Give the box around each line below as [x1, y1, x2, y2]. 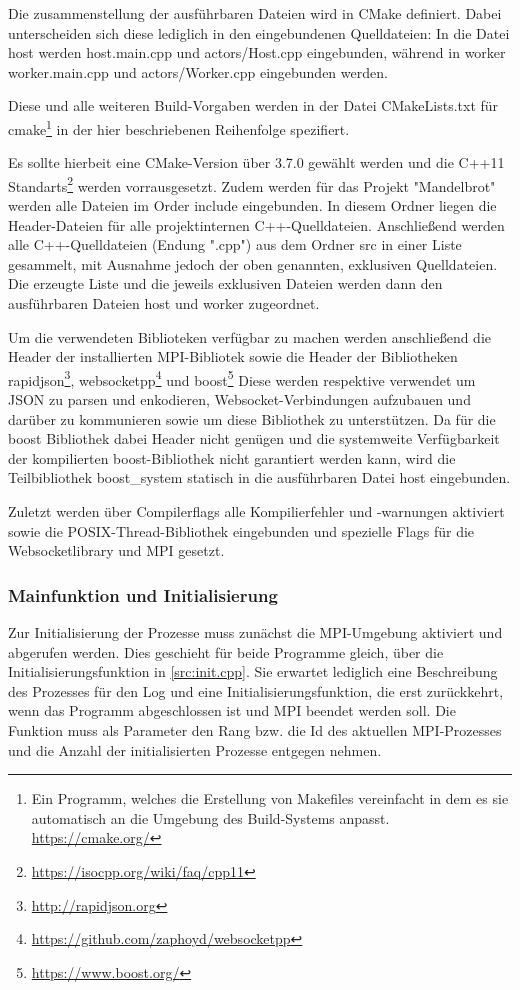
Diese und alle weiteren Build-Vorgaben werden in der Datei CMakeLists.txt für [8, 95, 499, 116]
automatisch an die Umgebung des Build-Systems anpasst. [31, 807, 390, 828]
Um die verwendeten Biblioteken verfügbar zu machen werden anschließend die [8, 326, 492, 347]
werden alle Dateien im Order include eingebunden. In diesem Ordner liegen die [8, 195, 497, 216]
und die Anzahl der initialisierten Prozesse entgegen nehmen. [8, 739, 382, 760]
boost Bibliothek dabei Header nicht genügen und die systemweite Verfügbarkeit [8, 428, 500, 449]
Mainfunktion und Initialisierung [8, 582, 278, 607]
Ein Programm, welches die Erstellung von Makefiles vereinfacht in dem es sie [31, 788, 509, 809]
